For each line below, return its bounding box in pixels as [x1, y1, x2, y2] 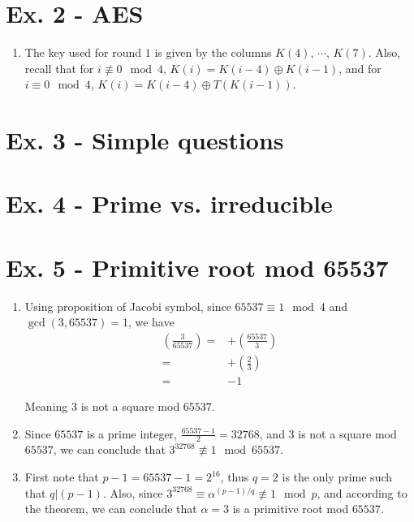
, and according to [317, 484, 408, 501]
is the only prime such [282, 468, 393, 485]
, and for [339, 59, 382, 76]
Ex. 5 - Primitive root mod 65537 [6, 250, 389, 283]
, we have [127, 313, 175, 330]
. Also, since [102, 484, 163, 501]
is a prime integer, [87, 425, 177, 442]
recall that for [24, 59, 94, 76]
